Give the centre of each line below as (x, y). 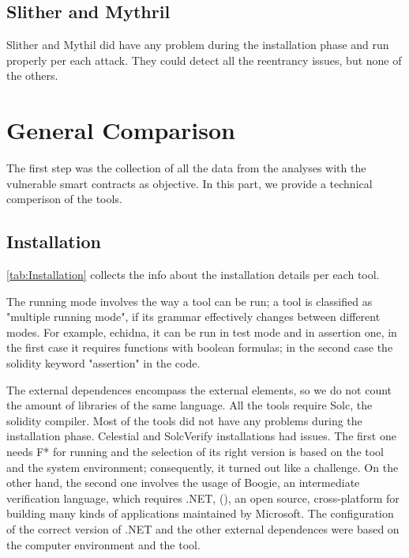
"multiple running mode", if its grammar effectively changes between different (193, 317)
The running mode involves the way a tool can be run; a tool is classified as (189, 301)
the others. (32, 75)
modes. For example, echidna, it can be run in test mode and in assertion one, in (202, 332)
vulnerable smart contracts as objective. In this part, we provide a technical (189, 183)
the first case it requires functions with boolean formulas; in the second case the (200, 347)
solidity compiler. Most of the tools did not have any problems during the (184, 420)
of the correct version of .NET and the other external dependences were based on (203, 529)
